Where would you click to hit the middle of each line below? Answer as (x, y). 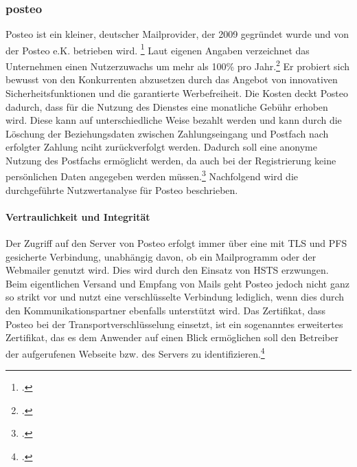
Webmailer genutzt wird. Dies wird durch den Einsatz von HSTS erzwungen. (167, 270)
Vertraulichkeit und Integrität (78, 216)
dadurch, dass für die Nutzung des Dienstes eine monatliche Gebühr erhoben (167, 106)
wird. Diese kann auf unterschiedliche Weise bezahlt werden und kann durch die (174, 120)
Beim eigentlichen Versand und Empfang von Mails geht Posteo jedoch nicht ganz (177, 283)
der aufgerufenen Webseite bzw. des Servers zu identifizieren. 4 (135, 352)
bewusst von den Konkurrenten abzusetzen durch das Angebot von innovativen (172, 79)
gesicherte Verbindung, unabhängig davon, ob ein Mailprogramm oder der (161, 256)
